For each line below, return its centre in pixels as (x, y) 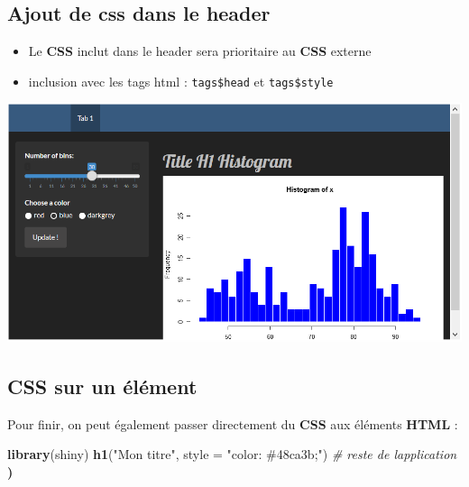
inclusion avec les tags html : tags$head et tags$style (181, 81)
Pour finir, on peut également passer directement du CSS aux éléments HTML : (233, 423)
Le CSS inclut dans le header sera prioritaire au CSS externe (200, 51)
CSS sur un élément (102, 386)
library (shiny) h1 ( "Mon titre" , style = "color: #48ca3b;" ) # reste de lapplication (232, 454)
